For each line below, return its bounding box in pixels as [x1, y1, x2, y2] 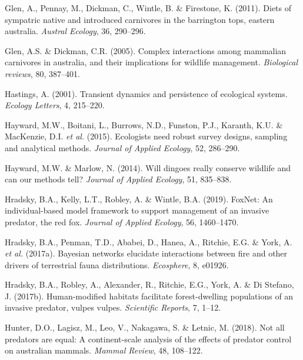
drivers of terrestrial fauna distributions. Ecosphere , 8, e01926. [5, 258, 229, 271]
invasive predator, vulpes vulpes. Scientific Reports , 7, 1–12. [5, 301, 221, 314]
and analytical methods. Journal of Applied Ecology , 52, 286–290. [5, 141, 240, 154]
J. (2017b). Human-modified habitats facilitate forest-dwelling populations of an [5, 289, 294, 302]
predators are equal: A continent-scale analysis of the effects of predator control [5, 332, 292, 345]
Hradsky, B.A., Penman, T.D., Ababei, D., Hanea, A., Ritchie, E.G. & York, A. [5, 235, 292, 248]
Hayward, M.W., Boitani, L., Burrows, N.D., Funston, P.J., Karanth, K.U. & [5, 118, 283, 131]
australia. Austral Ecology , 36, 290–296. [5, 25, 146, 37]
